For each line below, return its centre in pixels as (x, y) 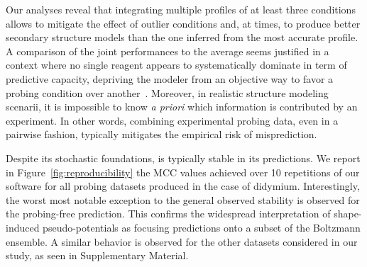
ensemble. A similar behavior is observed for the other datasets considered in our (182, 241)
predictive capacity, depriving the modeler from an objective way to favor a (170, 78)
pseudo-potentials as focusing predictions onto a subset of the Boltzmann (202, 227)
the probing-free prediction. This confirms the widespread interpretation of (168, 214)
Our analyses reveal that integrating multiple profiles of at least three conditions (181, 9)
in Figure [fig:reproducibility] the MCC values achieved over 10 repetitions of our (183, 172)
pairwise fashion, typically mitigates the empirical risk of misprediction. (161, 134)
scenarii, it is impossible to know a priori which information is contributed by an (182, 107)
